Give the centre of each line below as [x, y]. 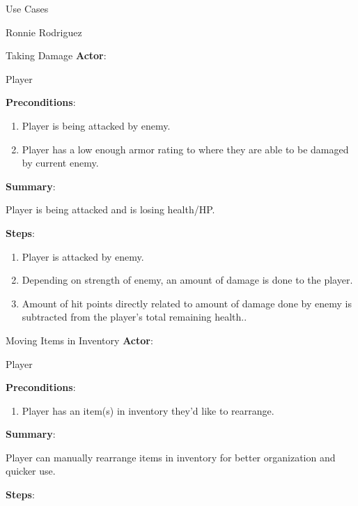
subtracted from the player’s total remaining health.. [134, 317]
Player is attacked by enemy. [83, 256]
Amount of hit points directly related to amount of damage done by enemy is [187, 303]
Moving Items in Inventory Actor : [79, 340]
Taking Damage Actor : [56, 55]
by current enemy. [60, 163]
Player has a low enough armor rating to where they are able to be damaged [185, 149]
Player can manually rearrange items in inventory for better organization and [171, 457]
